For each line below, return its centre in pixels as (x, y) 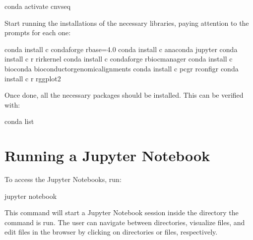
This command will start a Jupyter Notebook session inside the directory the (122, 212)
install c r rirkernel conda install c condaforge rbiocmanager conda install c (119, 59)
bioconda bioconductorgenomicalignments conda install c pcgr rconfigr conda (122, 68)
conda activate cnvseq (38, 6)
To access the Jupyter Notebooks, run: (63, 179)
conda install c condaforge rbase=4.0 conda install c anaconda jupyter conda (121, 49)
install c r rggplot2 (33, 78)
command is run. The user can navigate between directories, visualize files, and (125, 222)
